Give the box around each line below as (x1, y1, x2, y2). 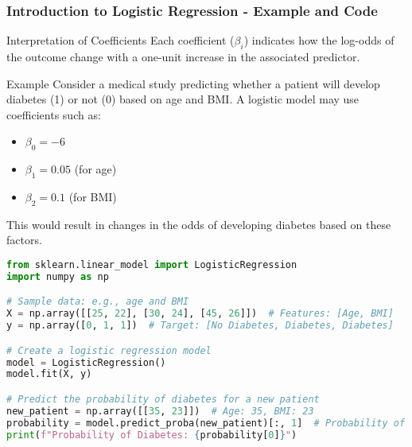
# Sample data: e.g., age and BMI (6, 296, 189, 308)
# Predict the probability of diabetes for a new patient (6, 393, 320, 405)
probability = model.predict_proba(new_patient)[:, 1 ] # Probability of (6, 417, 406, 429)
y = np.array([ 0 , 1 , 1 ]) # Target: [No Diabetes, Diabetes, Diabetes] (6, 320, 394, 332)
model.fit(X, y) (6, 368, 92, 380)
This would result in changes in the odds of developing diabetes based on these (6, 216, 391, 232)
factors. (6, 231, 42, 248)
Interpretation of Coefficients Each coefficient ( (6, 32, 235, 49)
